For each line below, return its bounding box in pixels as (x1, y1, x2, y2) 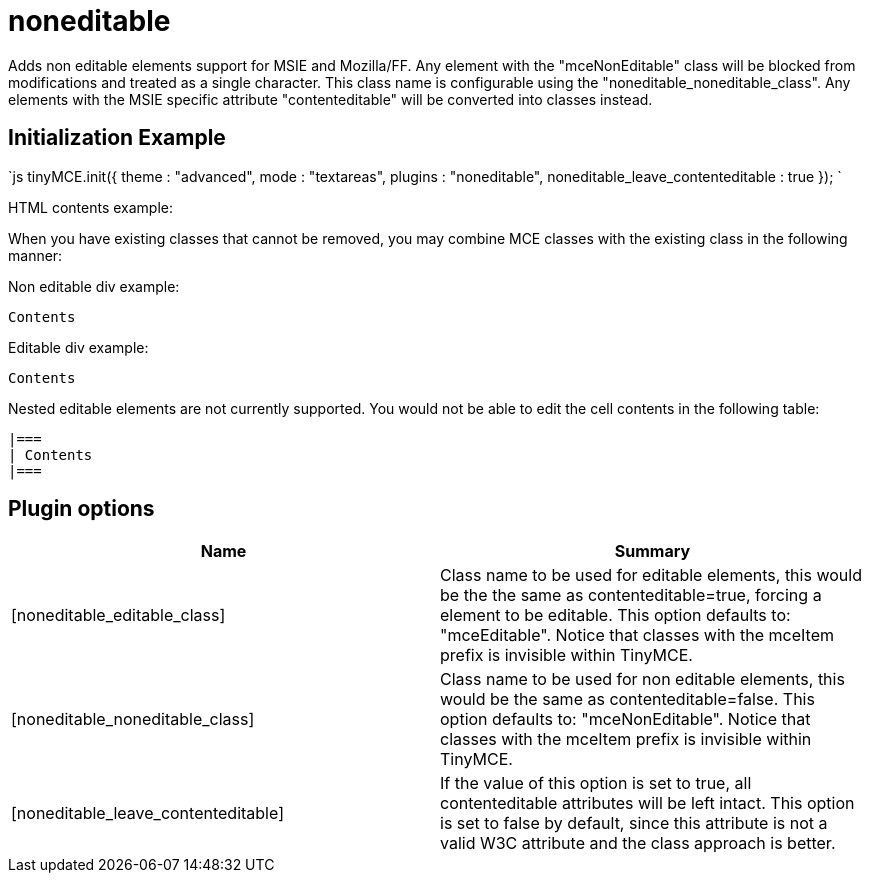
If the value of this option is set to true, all (440, 773, 752, 794)
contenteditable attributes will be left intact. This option (440, 793, 855, 814)
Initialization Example (8, 125, 226, 151)
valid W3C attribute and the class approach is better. (440, 833, 836, 854)
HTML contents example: (8, 198, 174, 216)
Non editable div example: (8, 277, 180, 295)
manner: (8, 246, 63, 264)
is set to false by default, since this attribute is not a (440, 813, 828, 834)
